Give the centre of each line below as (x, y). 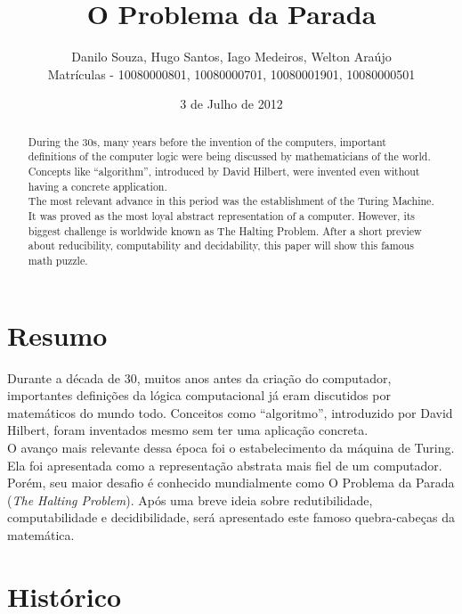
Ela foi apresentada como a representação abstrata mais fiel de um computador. (225, 465)
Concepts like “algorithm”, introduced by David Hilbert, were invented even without (224, 172)
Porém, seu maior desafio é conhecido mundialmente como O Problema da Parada (231, 483)
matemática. (41, 534)
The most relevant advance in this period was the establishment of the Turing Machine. (231, 201)
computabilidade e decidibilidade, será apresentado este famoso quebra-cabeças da (231, 517)
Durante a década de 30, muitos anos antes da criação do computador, (199, 377)
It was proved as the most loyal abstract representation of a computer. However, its (222, 215)
